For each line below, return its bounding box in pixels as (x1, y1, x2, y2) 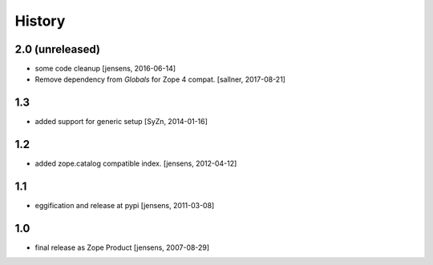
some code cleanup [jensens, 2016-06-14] (34, 64, 176, 74)
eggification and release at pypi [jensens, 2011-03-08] (34, 201, 215, 211)
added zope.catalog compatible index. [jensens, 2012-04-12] (34, 159, 237, 168)
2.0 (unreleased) (14, 42, 100, 56)
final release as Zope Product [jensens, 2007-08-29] (34, 243, 210, 252)
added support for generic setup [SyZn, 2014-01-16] (34, 117, 208, 126)
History (14, 12, 66, 30)
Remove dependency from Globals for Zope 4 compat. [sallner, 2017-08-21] (34, 74, 286, 84)
